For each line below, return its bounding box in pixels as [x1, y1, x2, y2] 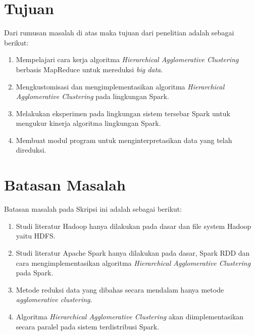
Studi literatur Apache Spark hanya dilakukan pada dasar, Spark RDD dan [16, 247, 250, 258]
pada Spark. [16, 267, 54, 278]
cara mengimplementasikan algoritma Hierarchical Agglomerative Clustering [16, 257, 251, 268]
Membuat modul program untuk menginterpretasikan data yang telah [16, 134, 232, 145]
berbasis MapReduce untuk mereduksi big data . [16, 64, 163, 74]
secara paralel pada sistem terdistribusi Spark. [16, 321, 160, 331]
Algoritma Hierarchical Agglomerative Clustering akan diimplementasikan [16, 311, 244, 321]
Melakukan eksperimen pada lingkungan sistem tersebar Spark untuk [16, 108, 230, 118]
